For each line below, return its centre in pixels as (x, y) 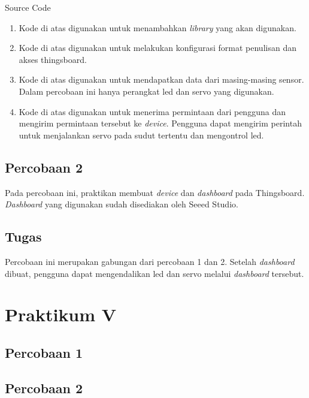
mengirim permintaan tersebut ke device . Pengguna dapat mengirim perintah (160, 123)
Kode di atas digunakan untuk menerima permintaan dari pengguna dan (152, 111)
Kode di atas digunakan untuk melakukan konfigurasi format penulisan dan (157, 48)
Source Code (28, 7)
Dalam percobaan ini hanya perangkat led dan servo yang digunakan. (146, 91)
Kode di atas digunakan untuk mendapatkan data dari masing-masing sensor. (161, 79)
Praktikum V (61, 314)
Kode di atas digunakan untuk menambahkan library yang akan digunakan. (157, 27)
